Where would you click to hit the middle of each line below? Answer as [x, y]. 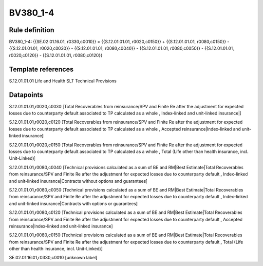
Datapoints [26, 95]
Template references [41, 69]
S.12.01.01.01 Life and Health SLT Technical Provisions [63, 81]
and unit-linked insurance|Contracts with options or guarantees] [73, 203]
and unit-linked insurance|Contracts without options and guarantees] [78, 181]
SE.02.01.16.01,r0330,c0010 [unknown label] [53, 258]
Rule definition [32, 30]
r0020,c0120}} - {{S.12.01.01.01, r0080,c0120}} [56, 55]
